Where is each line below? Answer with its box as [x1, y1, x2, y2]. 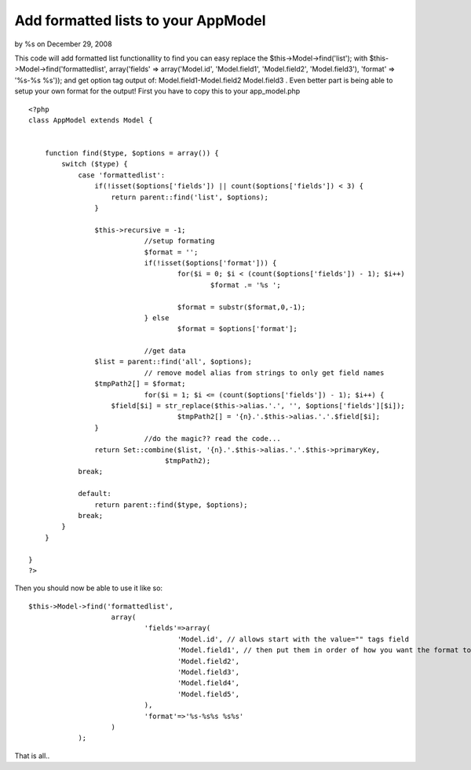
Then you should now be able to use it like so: [14, 583, 163, 593]
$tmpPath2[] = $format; [94, 379, 186, 389]
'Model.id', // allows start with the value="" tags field [177, 634, 410, 644]
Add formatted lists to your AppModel [14, 12, 266, 29]
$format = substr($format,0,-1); [177, 302, 306, 312]
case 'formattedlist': [78, 170, 166, 180]
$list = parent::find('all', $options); [94, 357, 253, 367]
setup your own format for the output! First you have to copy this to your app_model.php [14, 86, 301, 96]
